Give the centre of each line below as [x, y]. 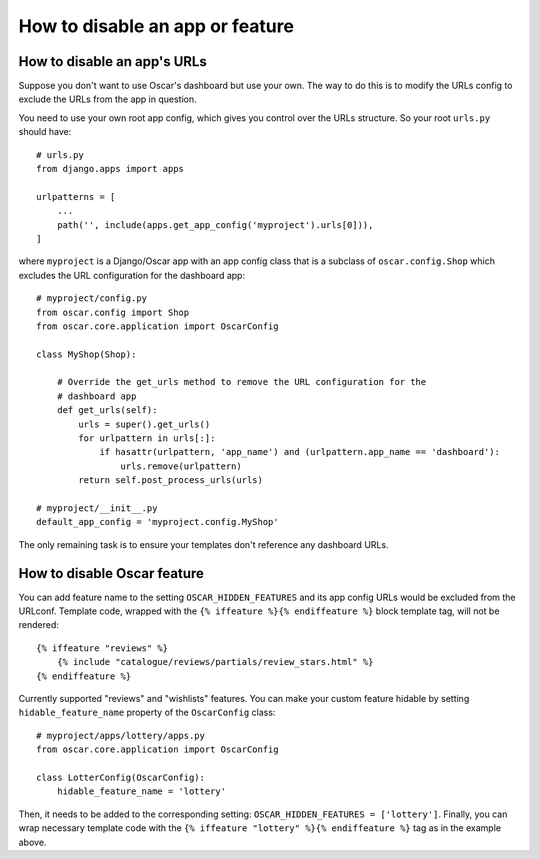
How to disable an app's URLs [112, 61]
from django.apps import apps [110, 169]
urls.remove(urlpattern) [181, 466]
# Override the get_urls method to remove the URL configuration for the [241, 382]
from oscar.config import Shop [113, 312]
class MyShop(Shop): [86, 354]
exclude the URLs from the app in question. [107, 99]
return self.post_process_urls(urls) [171, 480]
